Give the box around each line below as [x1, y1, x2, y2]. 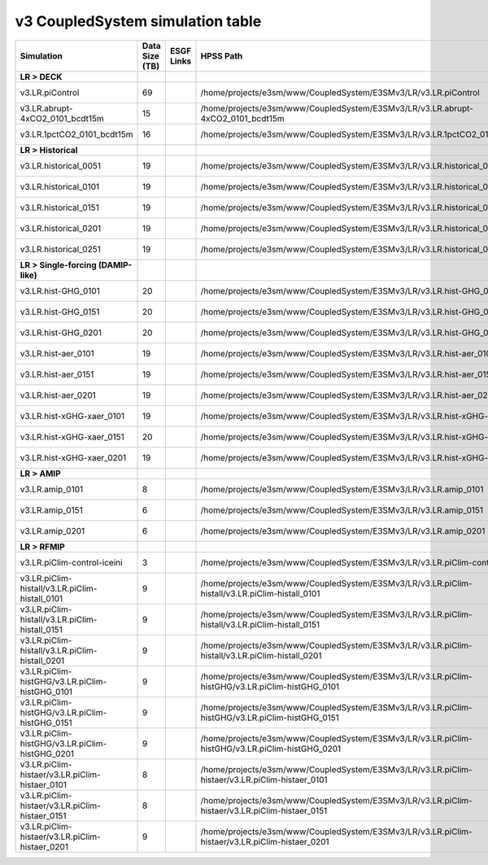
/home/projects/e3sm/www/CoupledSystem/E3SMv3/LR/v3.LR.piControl [200, 86, 480, 98]
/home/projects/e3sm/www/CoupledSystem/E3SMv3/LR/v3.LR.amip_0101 [200, 483, 484, 495]
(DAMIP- [98, 259, 133, 270]
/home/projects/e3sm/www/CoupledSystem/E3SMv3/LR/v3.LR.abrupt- [200, 103, 473, 114]
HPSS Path [200, 50, 243, 61]
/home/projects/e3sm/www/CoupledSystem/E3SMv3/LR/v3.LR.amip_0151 [200, 505, 484, 516]
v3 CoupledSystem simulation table [15, 12, 262, 30]
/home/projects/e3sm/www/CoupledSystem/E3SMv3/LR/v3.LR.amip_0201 [200, 525, 486, 536]
